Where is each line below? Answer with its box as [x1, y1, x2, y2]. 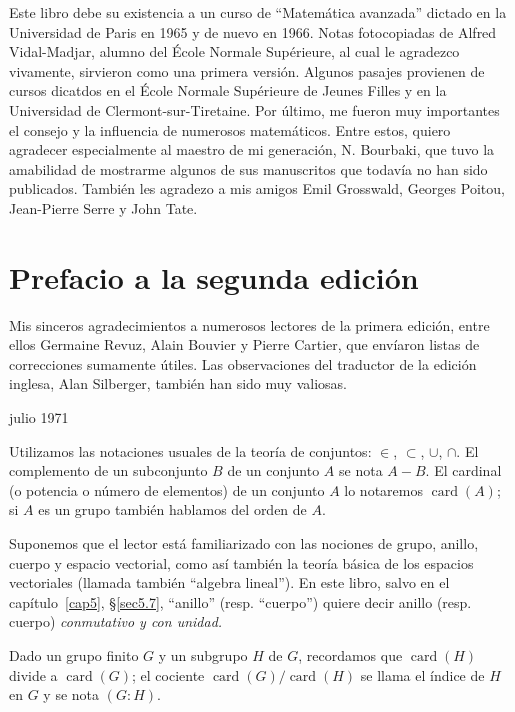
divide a [9, 664, 58, 685]
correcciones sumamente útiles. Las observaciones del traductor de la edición [9, 353, 477, 374]
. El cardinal [425, 460, 502, 481]
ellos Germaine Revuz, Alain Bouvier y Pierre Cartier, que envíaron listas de [9, 334, 480, 355]
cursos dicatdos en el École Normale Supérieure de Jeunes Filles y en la [9, 80, 447, 101]
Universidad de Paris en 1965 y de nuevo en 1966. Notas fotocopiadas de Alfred [9, 21, 497, 42]
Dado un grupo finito [9, 644, 139, 665]
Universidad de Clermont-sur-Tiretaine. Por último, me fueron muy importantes [9, 99, 500, 120]
